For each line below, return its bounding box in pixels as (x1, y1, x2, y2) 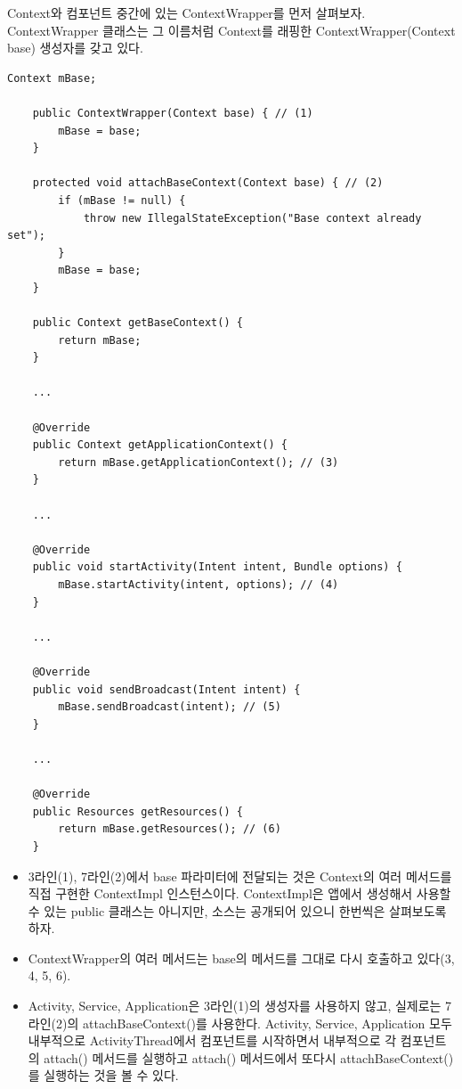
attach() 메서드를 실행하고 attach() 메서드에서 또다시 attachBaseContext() (44, 1048, 454, 1067)
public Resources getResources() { (32, 805, 243, 818)
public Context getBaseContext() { (32, 316, 243, 330)
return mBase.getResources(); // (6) (58, 823, 281, 836)
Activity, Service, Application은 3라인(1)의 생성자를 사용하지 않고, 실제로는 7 (28, 996, 452, 1015)
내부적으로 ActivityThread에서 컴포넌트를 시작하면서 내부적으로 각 (28, 1031, 397, 1050)
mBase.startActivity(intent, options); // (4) (58, 578, 339, 591)
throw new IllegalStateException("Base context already (83, 211, 422, 225)
